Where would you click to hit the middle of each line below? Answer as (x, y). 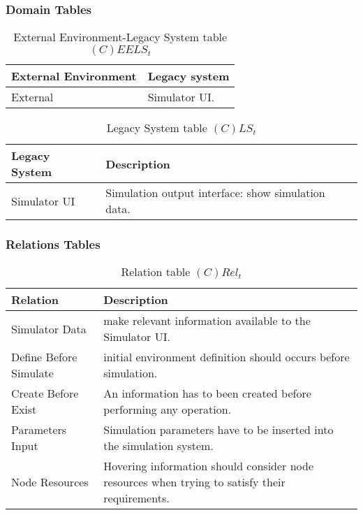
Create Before (45, 393)
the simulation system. (158, 446)
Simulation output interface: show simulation (215, 193)
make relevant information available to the (207, 321)
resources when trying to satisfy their (194, 482)
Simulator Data (49, 328)
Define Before (44, 357)
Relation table (156, 272)
